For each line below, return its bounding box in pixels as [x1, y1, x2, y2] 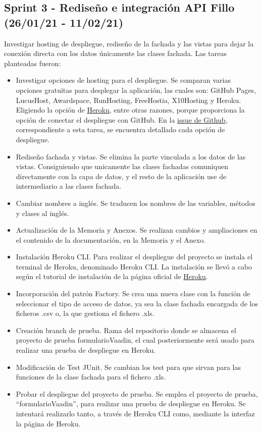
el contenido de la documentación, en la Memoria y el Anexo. [16, 234, 206, 245]
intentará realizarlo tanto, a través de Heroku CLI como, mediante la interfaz [16, 408, 255, 418]
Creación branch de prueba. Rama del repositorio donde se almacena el [16, 325, 236, 335]
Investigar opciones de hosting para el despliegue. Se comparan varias [16, 75, 231, 85]
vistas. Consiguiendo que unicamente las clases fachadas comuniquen [16, 161, 228, 172]
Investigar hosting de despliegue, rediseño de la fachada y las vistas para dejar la [4, 38, 254, 48]
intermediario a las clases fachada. [16, 181, 122, 191]
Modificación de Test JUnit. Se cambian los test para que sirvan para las [16, 361, 241, 372]
